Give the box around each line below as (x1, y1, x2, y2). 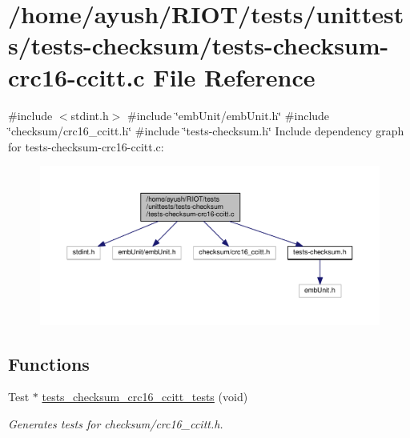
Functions (8, 351, 90, 376)
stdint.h (70, 106, 109, 123)
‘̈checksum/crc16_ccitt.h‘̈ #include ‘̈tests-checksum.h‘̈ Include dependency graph (8, 123, 404, 139)
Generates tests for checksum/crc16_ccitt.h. (8, 416, 223, 432)
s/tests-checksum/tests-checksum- (8, 29, 389, 62)
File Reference (153, 60, 316, 93)
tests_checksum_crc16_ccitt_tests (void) (42, 388, 248, 405)
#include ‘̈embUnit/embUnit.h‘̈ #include (127, 106, 330, 123)
